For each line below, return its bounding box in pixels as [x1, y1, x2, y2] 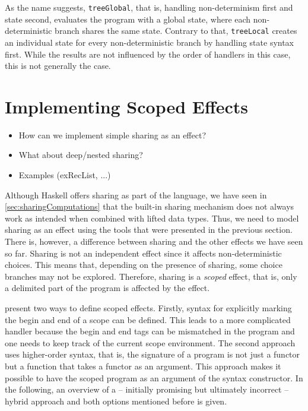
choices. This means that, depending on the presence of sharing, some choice [5, 258, 282, 271]
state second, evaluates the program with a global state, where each [5, 12, 251, 25]
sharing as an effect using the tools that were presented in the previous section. [5, 223, 293, 236]
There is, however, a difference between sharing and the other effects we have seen [5, 235, 303, 247]
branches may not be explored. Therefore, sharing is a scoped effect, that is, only [5, 270, 297, 282]
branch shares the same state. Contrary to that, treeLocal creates [55, 24, 297, 37]
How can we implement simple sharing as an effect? [18, 128, 206, 141]
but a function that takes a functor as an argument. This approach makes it [5, 359, 281, 372]
